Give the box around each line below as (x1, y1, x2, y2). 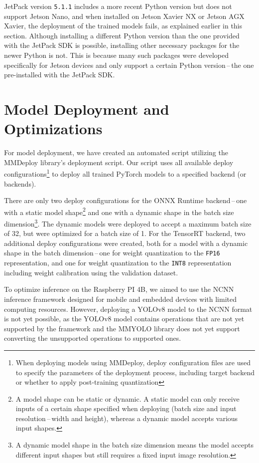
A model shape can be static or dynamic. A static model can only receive (15, 393, 240, 404)
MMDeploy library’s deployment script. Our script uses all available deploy (4, 157, 234, 167)
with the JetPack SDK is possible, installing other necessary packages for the (4, 40, 240, 50)
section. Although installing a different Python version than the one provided (4, 30, 240, 40)
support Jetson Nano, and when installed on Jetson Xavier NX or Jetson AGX (4, 10, 245, 21)
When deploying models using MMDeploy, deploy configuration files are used (15, 357, 251, 367)
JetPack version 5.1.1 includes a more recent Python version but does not (4, 1, 232, 11)
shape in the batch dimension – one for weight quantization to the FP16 (4, 247, 220, 258)
